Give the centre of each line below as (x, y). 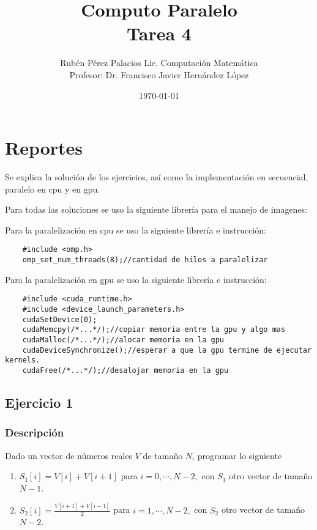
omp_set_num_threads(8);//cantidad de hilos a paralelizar (145, 260)
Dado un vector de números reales (69, 455)
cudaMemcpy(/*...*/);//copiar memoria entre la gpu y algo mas (154, 330)
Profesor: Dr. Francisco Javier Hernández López (159, 74)
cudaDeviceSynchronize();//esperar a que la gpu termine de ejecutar (167, 350)
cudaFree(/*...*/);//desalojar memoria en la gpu (125, 370)
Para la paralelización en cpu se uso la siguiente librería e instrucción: (136, 230)
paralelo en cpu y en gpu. (53, 189)
